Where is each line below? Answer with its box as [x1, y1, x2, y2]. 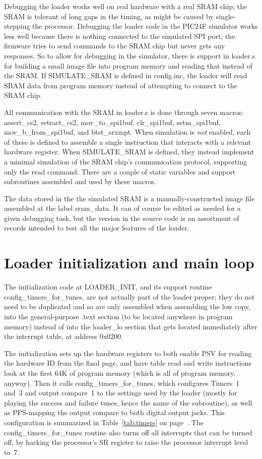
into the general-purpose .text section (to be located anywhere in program [4, 311, 233, 321]
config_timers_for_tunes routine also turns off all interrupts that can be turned [4, 427, 252, 437]
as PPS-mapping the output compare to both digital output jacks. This [4, 407, 225, 418]
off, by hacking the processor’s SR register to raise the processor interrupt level [4, 437, 248, 447]
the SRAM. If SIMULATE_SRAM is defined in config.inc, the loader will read [4, 70, 247, 81]
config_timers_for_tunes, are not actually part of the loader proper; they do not [4, 291, 255, 302]
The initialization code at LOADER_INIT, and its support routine [4, 281, 212, 292]
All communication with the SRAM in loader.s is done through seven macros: [4, 106, 244, 117]
